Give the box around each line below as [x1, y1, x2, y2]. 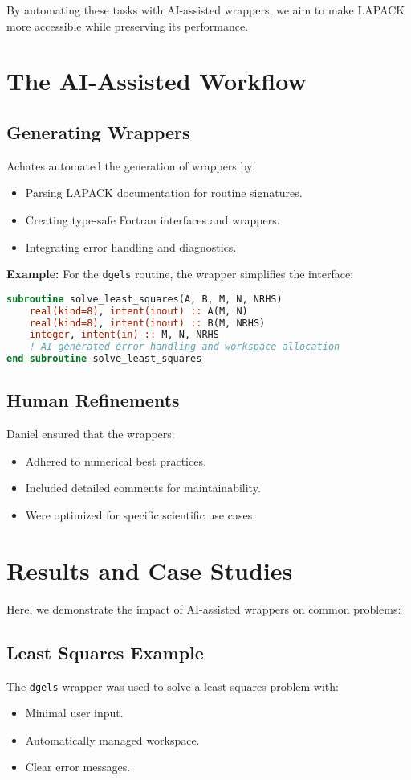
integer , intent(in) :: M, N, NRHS [29, 329, 219, 341]
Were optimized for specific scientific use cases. [25, 507, 256, 523]
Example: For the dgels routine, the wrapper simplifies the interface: [6, 265, 354, 282]
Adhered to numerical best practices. [25, 452, 206, 469]
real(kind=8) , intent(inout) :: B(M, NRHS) [29, 317, 266, 329]
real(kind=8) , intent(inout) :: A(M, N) [29, 305, 248, 317]
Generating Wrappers [6, 119, 190, 144]
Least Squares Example [6, 639, 204, 664]
